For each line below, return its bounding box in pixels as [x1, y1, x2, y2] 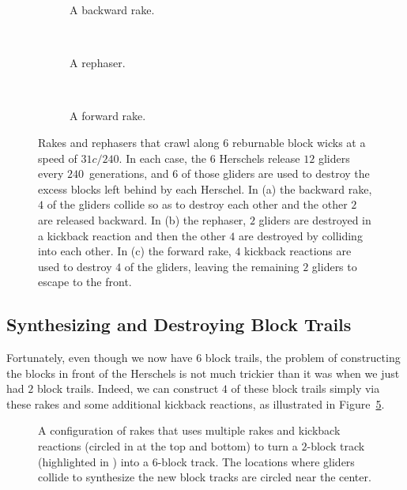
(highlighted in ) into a [38, 453, 149, 469]
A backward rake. [70, 2, 155, 17]
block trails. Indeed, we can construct [36, 380, 219, 397]
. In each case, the [119, 149, 207, 166]
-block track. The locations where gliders [157, 453, 355, 469]
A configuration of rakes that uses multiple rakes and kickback [38, 422, 341, 439]
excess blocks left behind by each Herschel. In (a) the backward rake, [38, 180, 372, 197]
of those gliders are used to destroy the [181, 165, 370, 182]
